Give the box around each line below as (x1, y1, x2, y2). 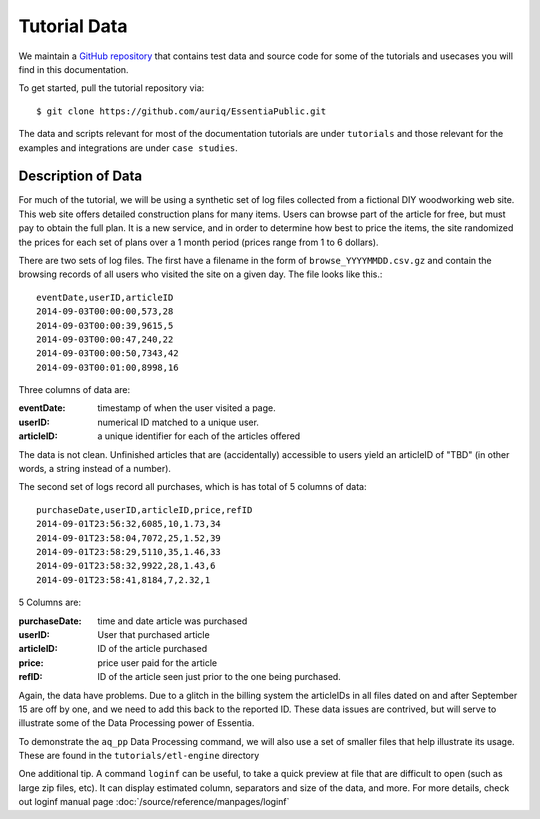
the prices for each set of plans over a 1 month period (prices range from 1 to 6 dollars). (18, 236, 379, 248)
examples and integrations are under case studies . (18, 141, 239, 154)
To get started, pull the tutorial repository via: (18, 82, 205, 94)
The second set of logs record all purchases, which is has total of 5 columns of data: (18, 481, 367, 493)
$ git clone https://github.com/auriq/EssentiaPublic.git (36, 105, 327, 117)
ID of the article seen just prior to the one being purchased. (97, 671, 342, 683)
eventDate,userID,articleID (36, 291, 174, 303)
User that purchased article (97, 628, 210, 640)
